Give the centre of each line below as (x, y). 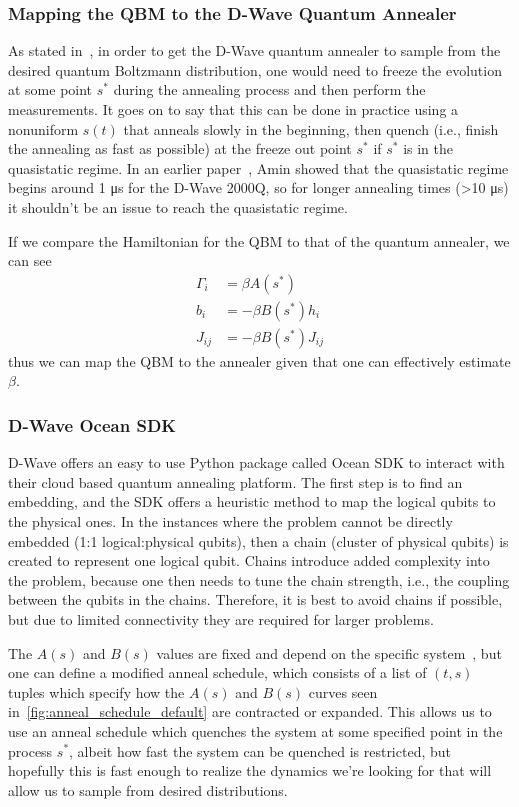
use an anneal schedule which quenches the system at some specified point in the (255, 730)
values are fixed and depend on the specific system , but (329, 652)
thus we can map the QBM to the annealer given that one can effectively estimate (259, 360)
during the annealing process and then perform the (269, 89)
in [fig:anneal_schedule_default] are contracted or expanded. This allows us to (250, 711)
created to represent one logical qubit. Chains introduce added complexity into (249, 560)
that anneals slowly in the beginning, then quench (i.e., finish (311, 128)
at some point (50, 89)
